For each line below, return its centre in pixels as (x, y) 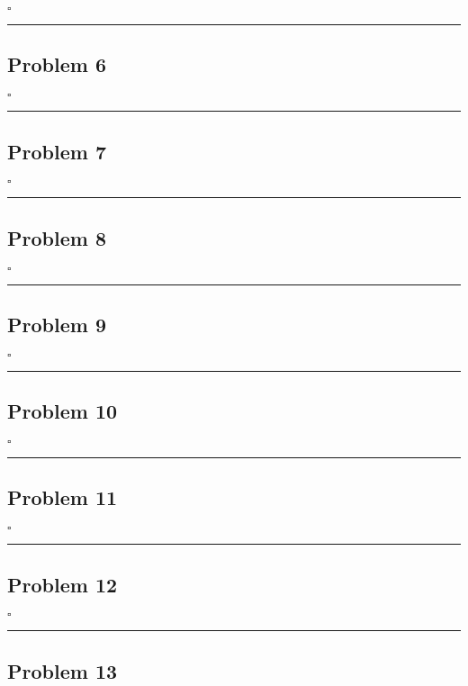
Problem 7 (57, 151)
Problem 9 (57, 324)
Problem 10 (63, 411)
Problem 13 (63, 670)
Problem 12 (63, 584)
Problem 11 (63, 497)
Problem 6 (57, 64)
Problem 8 (57, 237)
